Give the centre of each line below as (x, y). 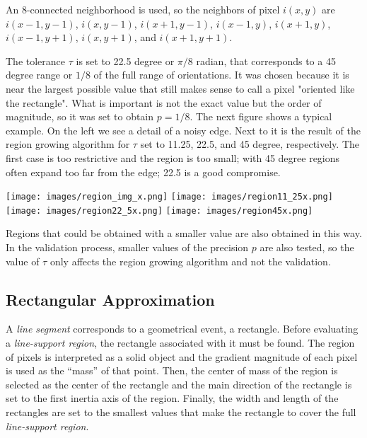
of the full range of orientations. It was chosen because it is (221, 75)
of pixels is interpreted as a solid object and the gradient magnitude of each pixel (182, 356)
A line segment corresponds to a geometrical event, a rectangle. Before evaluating (182, 329)
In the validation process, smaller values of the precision (127, 247)
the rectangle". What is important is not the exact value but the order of (164, 102)
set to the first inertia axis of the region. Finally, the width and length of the (172, 398)
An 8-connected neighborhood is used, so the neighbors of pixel (143, 9)
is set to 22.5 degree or (125, 60)
